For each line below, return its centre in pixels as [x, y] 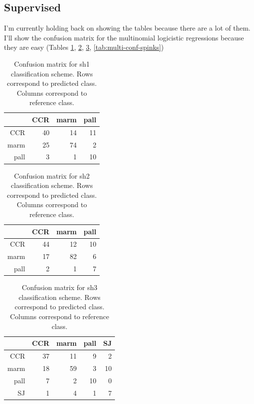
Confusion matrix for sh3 [60, 287]
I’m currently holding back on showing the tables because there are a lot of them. [127, 28]
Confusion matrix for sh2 [52, 175]
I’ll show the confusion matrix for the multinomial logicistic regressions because [124, 37]
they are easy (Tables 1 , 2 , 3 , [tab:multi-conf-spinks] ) [84, 47]
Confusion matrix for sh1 [52, 63]
